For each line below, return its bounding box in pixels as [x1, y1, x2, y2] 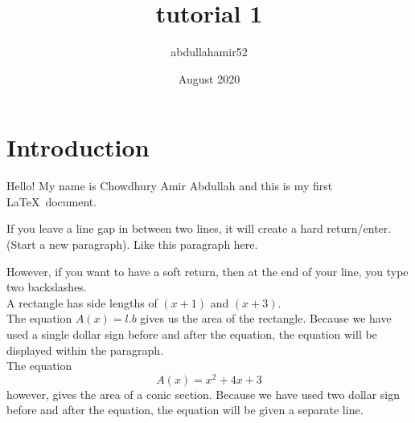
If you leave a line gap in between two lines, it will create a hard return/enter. [6, 220, 392, 237]
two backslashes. [6, 279, 87, 295]
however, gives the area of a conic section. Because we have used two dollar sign [6, 385, 401, 402]
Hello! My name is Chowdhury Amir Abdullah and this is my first [6, 177, 333, 194]
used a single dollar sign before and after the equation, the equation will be [6, 326, 377, 342]
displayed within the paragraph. [6, 341, 164, 358]
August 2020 [178, 70, 240, 87]
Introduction [6, 131, 150, 164]
